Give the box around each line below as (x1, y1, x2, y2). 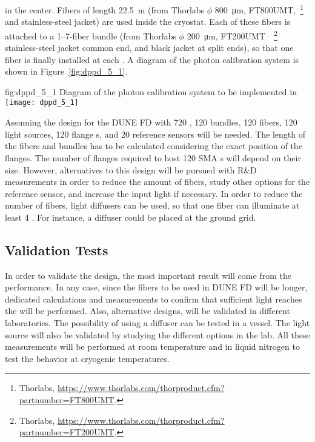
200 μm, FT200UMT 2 (187, 27, 277, 42)
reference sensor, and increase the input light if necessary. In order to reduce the (5, 187, 303, 199)
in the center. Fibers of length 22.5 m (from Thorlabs (5, 3, 205, 16)
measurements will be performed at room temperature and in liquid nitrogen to (5, 340, 300, 353)
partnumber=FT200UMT (19, 426, 114, 438)
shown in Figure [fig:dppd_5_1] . (5, 65, 128, 78)
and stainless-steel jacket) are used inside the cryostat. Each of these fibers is (5, 15, 291, 28)
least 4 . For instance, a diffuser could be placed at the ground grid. (5, 210, 256, 223)
